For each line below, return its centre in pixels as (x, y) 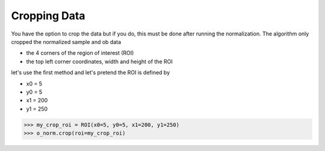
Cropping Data (48, 16)
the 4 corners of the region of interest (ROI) (80, 53)
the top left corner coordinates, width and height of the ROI (99, 61)
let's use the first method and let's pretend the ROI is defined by (91, 73)
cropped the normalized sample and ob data (66, 42)
